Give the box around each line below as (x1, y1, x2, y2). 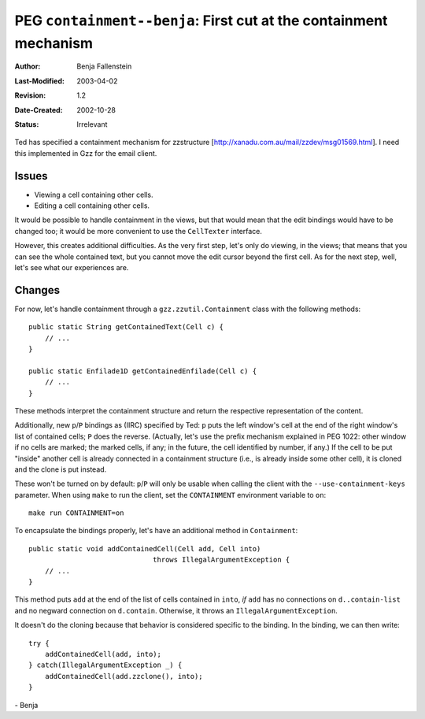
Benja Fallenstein (76, 61, 132, 71)
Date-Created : (14, 105, 63, 114)
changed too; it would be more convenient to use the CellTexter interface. (14, 226, 263, 235)
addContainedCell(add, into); (44, 650, 161, 658)
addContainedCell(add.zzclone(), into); (44, 672, 204, 680)
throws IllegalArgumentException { (152, 555, 290, 565)
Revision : (14, 91, 46, 100)
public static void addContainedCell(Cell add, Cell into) (28, 544, 261, 553)
